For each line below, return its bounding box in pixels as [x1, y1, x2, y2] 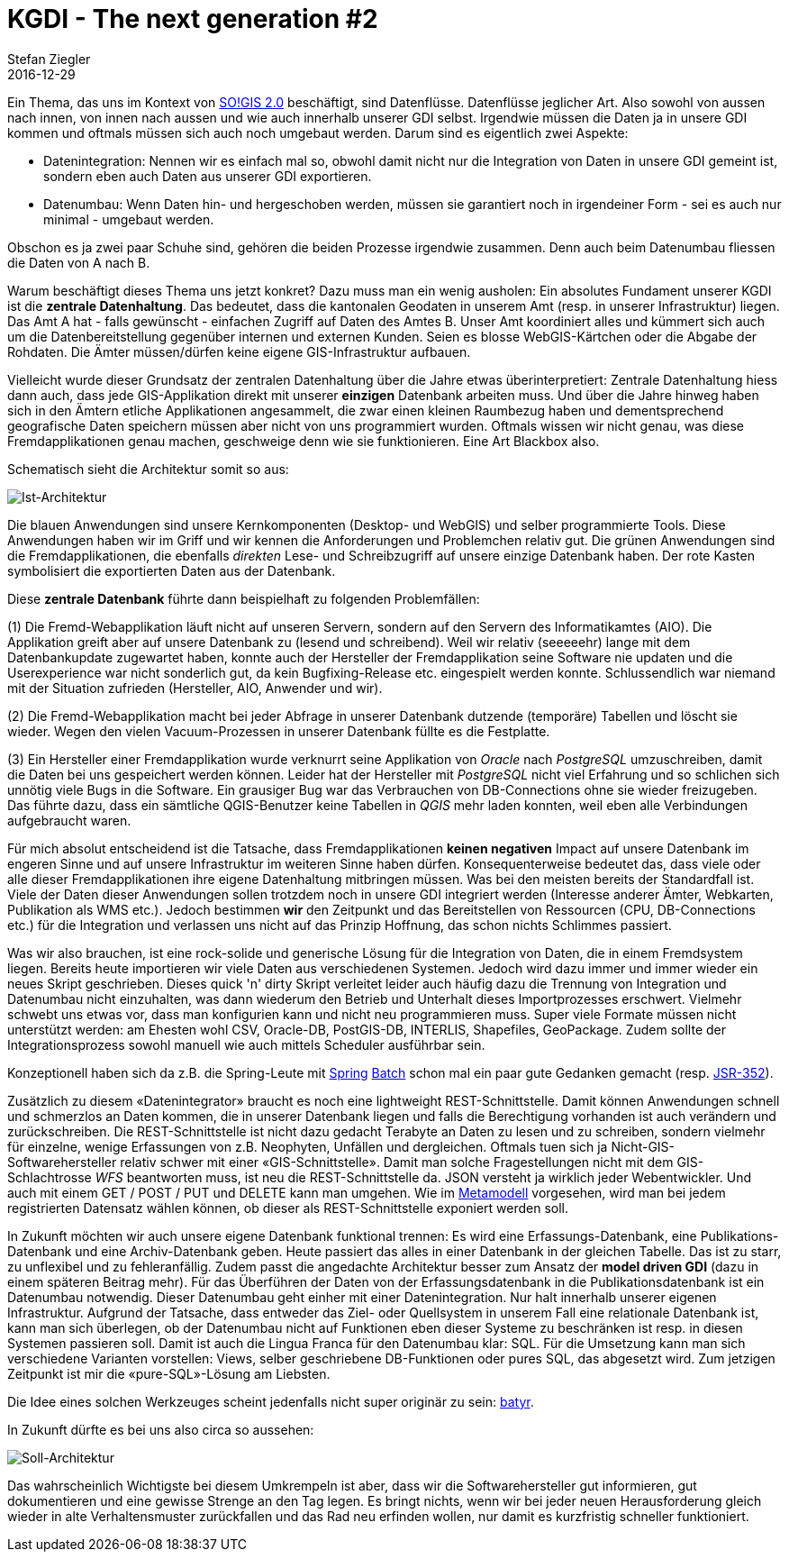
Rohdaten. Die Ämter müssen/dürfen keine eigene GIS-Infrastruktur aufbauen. [7, 343, 471, 360]
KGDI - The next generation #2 [7, 4, 378, 34]
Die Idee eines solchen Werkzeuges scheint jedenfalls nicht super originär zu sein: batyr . [7, 1393, 534, 1409]
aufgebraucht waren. [7, 812, 131, 828]
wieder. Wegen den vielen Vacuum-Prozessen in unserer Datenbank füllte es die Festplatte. [7, 723, 550, 739]
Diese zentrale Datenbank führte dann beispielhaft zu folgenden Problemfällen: [7, 590, 480, 606]
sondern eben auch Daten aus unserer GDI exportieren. [43, 168, 372, 184]
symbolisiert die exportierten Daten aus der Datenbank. [7, 562, 336, 579]
